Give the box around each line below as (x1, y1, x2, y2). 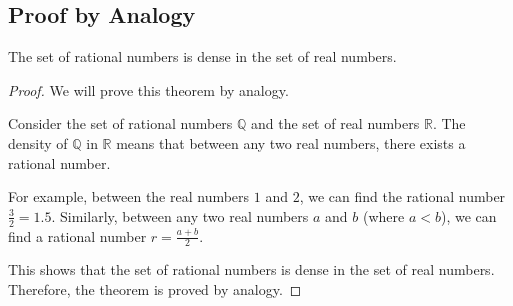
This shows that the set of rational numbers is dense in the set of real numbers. (8, 259, 495, 280)
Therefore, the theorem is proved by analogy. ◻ (8, 279, 302, 300)
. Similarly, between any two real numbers (51, 205, 309, 226)
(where (362, 205, 405, 226)
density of (8, 132, 68, 153)
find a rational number (8, 225, 147, 246)
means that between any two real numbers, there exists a (116, 132, 466, 153)
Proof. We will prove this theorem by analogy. (8, 79, 289, 100)
